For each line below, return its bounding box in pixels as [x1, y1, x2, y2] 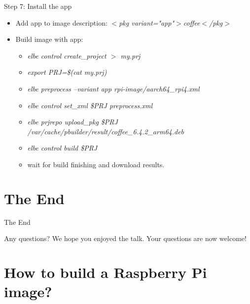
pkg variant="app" [119, 17, 175, 28]
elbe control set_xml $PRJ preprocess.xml [27, 100, 152, 110]
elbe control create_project [27, 50, 107, 61]
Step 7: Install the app [4, 1, 72, 11]
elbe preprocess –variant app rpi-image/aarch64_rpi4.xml [27, 83, 200, 93]
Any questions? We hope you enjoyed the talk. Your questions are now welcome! [4, 233, 247, 243]
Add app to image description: [15, 17, 107, 28]
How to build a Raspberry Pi [4, 262, 207, 282]
